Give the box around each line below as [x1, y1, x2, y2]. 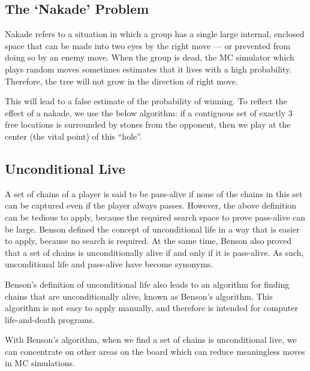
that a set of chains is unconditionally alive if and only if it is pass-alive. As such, [5, 246, 304, 258]
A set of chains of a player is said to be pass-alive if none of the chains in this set [5, 187, 303, 200]
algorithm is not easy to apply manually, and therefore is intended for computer [5, 301, 298, 314]
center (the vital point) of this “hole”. [5, 129, 142, 142]
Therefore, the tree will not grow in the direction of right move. [5, 74, 238, 87]
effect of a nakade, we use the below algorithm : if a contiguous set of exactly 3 [5, 106, 293, 119]
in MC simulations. [5, 357, 75, 369]
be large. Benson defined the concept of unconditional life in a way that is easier [5, 222, 300, 235]
